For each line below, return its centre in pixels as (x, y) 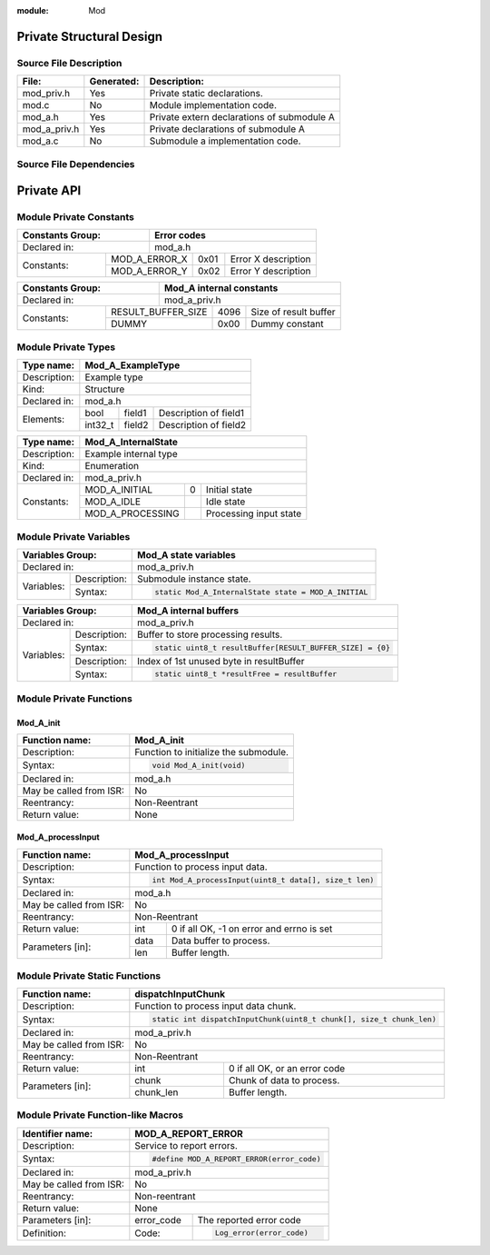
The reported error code (249, 1220)
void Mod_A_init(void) (199, 765)
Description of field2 (202, 425)
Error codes (180, 235)
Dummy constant (287, 324)
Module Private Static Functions (89, 975)
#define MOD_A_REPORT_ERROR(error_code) (236, 1159)
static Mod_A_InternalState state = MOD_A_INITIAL (261, 592)
